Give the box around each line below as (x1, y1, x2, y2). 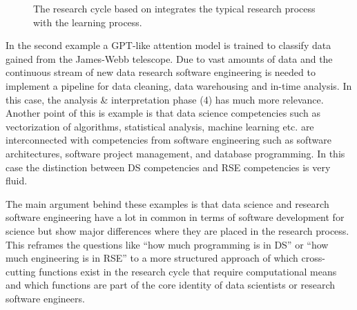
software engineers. (6, 291, 85, 305)
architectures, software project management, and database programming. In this (6, 146, 345, 160)
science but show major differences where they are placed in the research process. (6, 223, 349, 238)
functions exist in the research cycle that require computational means (39, 264, 337, 278)
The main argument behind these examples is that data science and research (6, 196, 329, 211)
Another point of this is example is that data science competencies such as (6, 106, 320, 120)
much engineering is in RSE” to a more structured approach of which (6, 251, 298, 265)
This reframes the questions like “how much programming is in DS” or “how (6, 237, 329, 251)
